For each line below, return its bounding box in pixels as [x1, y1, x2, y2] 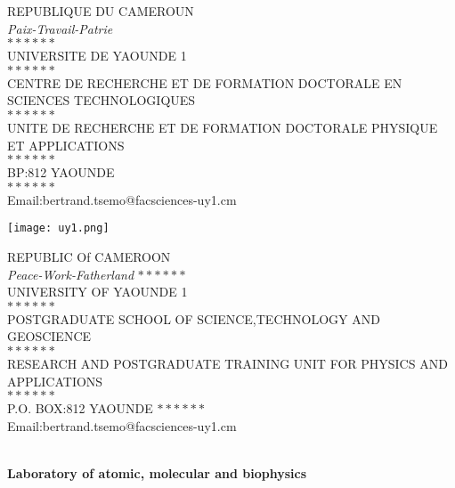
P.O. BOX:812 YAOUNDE [7, 399, 153, 418]
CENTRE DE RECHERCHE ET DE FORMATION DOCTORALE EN [7, 73, 402, 92]
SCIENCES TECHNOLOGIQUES [7, 91, 196, 110]
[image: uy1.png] [7, 222, 110, 235]
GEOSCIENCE [7, 327, 92, 346]
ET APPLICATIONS [7, 135, 125, 154]
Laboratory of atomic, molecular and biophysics [7, 463, 307, 482]
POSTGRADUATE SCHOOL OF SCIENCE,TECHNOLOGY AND [7, 309, 380, 328]
